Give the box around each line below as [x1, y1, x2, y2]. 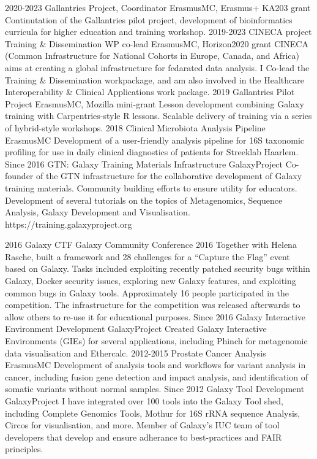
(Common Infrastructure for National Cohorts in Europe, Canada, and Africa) [5, 49, 299, 62]
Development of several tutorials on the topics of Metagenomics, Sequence [5, 193, 283, 206]
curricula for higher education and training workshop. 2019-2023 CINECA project [5, 25, 312, 38]
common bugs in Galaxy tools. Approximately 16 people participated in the [5, 286, 289, 299]
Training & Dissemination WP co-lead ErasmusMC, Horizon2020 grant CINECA [5, 37, 308, 50]
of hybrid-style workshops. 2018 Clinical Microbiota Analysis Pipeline [5, 121, 266, 134]
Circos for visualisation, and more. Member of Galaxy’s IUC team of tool [5, 418, 280, 431]
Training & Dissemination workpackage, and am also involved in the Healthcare [5, 73, 304, 86]
